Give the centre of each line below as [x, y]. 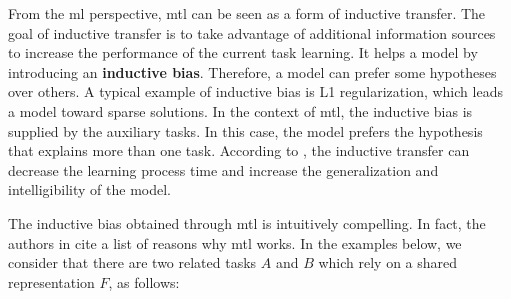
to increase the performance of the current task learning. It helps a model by [243, 52]
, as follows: [144, 281]
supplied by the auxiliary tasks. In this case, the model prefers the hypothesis [245, 130]
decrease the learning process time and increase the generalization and [223, 169]
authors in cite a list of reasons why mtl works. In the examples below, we [235, 242]
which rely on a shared [388, 262]
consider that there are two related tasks [132, 262]
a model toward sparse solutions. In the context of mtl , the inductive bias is [240, 110]
